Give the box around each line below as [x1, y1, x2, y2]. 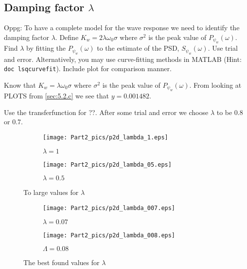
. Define [55, 32, 79, 42]
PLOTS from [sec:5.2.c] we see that [4, 91, 109, 101]
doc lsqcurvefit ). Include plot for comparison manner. [4, 63, 172, 74]
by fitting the [26, 43, 66, 53]
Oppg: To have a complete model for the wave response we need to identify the [4, 22, 240, 33]
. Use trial [208, 43, 238, 53]
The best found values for [23, 257, 100, 268]
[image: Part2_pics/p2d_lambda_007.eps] [43, 204, 176, 211]
